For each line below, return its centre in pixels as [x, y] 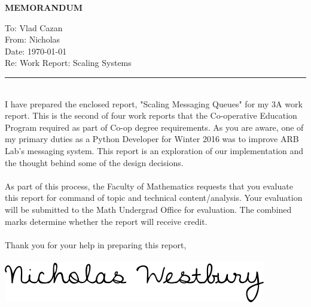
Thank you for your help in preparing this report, [96, 244]
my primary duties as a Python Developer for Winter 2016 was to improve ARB [152, 139]
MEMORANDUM [44, 7]
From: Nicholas [33, 39]
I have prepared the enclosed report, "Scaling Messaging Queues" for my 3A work [154, 103]
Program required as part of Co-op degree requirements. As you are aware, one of [154, 127]
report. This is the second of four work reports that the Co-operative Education [151, 115]
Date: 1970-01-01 [36, 51]
